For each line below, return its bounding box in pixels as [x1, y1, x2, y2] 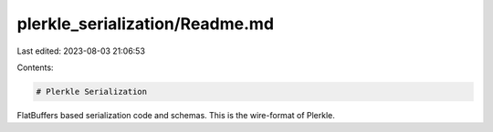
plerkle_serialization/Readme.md [16, 14, 274, 34]
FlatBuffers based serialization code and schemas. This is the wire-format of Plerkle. [16, 109, 335, 120]
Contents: [16, 62, 54, 73]
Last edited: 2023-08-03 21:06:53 [16, 46, 146, 56]
